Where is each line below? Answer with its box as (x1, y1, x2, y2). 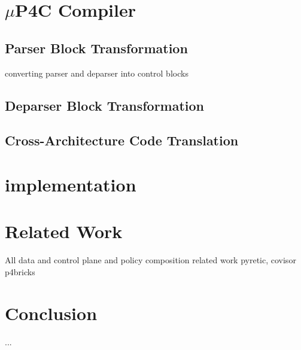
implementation (5, 172, 136, 196)
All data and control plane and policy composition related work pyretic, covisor (5, 254, 296, 266)
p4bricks (5, 265, 35, 278)
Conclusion (5, 300, 98, 325)
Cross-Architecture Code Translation (5, 131, 239, 150)
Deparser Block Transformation (5, 96, 205, 114)
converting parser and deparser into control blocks (5, 66, 188, 79)
